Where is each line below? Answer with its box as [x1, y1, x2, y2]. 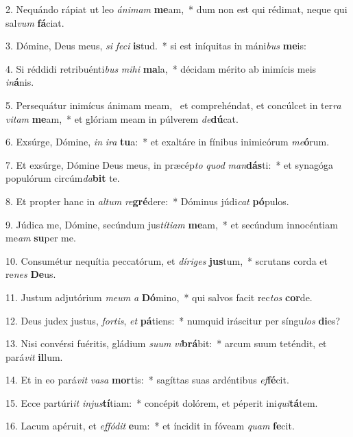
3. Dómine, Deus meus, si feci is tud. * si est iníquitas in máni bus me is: [5, 38, 306, 53]
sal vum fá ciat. [5, 15, 64, 29]
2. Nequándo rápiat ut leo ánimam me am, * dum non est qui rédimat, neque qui [5, 2, 348, 16]
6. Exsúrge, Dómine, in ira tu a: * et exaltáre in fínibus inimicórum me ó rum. [5, 134, 330, 149]
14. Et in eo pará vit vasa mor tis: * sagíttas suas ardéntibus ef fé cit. [5, 373, 289, 387]
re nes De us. [5, 267, 56, 281]
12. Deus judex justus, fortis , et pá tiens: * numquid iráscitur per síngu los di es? [5, 313, 341, 327]
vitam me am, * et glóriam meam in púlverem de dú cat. [5, 111, 239, 126]
